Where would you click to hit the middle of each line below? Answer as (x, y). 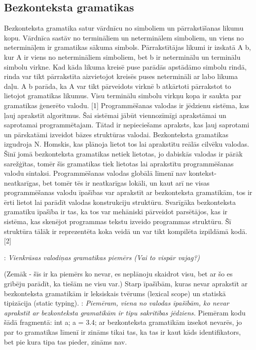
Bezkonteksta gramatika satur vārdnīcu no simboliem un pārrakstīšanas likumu (124, 28)
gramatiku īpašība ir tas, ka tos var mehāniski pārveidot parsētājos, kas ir (116, 212)
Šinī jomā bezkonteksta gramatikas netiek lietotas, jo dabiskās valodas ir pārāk (123, 153)
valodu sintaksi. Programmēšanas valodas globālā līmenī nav (95, 173)
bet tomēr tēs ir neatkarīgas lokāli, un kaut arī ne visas (126, 182)
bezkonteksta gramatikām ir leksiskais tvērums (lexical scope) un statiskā (115, 293)
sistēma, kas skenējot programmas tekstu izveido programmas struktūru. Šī (118, 221)
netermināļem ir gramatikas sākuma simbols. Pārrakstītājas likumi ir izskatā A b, (128, 47)
